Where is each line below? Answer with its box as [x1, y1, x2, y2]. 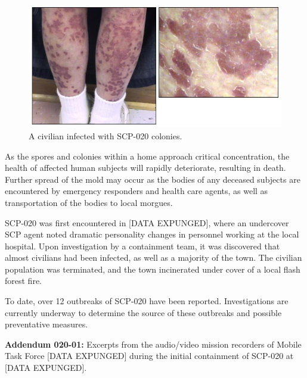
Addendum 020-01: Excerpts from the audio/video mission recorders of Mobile [5, 338, 302, 350]
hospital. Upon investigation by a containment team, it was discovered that [5, 239, 280, 252]
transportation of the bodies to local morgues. [5, 196, 173, 208]
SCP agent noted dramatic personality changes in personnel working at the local [5, 228, 299, 240]
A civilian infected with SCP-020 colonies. [29, 129, 182, 142]
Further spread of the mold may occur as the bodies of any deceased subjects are [5, 173, 300, 185]
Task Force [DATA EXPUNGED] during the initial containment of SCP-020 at [5, 349, 294, 362]
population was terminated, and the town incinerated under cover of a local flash [5, 263, 300, 275]
